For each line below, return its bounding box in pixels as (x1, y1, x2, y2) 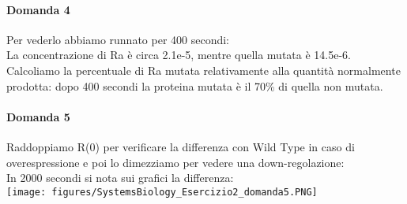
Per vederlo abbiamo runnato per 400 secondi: (6, 31, 230, 47)
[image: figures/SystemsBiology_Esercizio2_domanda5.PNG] (6, 186, 318, 198)
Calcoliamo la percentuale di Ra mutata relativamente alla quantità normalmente (6, 61, 401, 78)
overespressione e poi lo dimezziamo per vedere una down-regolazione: (6, 154, 345, 170)
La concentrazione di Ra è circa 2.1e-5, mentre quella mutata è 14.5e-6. (6, 46, 351, 63)
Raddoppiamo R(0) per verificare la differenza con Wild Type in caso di (6, 138, 355, 154)
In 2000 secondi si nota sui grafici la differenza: (6, 169, 234, 186)
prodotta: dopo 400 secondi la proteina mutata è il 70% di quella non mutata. (6, 77, 383, 94)
